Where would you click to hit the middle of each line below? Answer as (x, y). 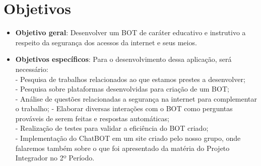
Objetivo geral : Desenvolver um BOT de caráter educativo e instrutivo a (130, 32)
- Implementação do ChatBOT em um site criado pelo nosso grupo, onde (128, 138)
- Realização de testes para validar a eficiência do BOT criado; (112, 128)
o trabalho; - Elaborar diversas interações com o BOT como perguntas (124, 108)
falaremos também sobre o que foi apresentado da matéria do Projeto (122, 148)
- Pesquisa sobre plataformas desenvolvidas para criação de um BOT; (122, 89)
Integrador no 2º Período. (55, 158)
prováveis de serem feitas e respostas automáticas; (92, 118)
